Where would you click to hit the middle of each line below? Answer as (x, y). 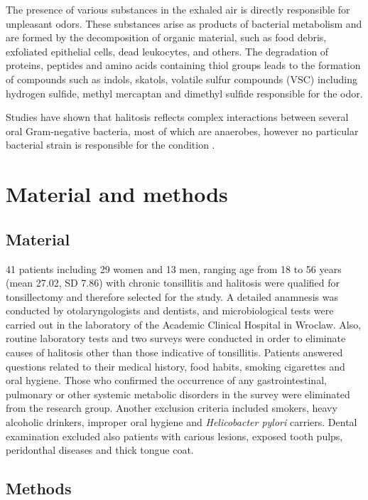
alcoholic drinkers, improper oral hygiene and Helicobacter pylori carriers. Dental (182, 422)
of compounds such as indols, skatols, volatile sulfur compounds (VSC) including (182, 79)
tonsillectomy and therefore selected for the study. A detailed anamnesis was (172, 296)
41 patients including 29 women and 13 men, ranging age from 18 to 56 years (174, 268)
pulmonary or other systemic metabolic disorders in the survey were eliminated (178, 394)
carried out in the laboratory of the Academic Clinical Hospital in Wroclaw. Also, (184, 324)
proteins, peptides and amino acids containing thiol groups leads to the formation (183, 65)
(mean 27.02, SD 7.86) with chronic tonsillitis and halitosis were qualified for (173, 283)
